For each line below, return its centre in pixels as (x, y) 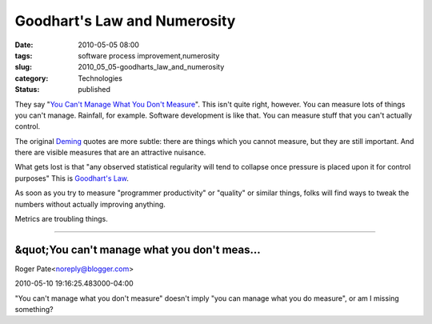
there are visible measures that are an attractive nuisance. (110, 153)
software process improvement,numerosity (149, 55)
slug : (23, 67)
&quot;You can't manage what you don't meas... (138, 249)
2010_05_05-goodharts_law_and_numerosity (151, 67)
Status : (27, 90)
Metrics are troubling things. (61, 219)
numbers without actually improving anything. (90, 204)
